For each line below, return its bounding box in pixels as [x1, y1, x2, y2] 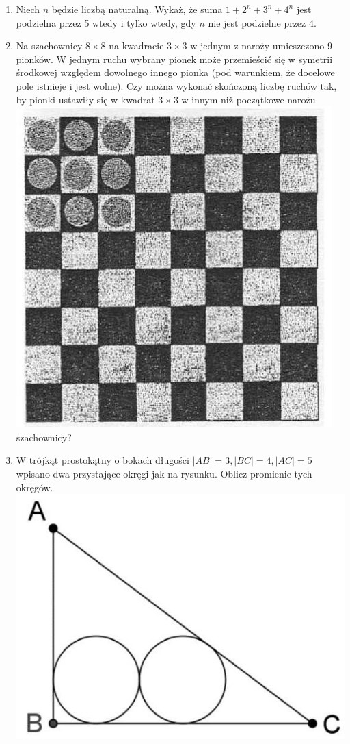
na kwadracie [109, 38, 164, 53]
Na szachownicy [16, 38, 83, 53]
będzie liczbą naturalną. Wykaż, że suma [51, 2, 223, 16]
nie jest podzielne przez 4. [208, 15, 317, 29]
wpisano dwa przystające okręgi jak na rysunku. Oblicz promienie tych [16, 466, 312, 480]
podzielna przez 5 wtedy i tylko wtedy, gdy [16, 15, 196, 29]
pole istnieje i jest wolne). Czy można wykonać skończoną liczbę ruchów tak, [16, 78, 337, 92]
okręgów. [16, 480, 53, 494]
